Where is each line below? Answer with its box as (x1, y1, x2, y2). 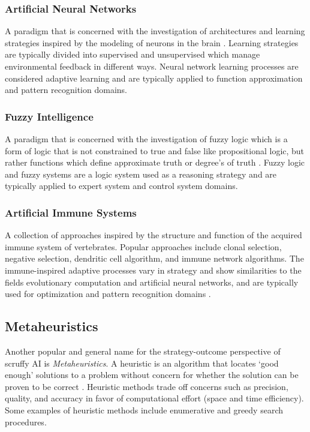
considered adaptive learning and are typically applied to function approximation (5, 71, 303, 84)
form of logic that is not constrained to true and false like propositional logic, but (5, 144, 305, 157)
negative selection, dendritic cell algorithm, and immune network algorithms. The (5, 252, 304, 265)
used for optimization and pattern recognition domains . (5, 287, 211, 300)
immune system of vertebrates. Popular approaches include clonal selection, (5, 240, 282, 253)
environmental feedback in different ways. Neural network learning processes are (5, 60, 299, 72)
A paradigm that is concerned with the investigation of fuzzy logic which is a (5, 133, 288, 145)
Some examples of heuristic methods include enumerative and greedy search (5, 403, 283, 416)
